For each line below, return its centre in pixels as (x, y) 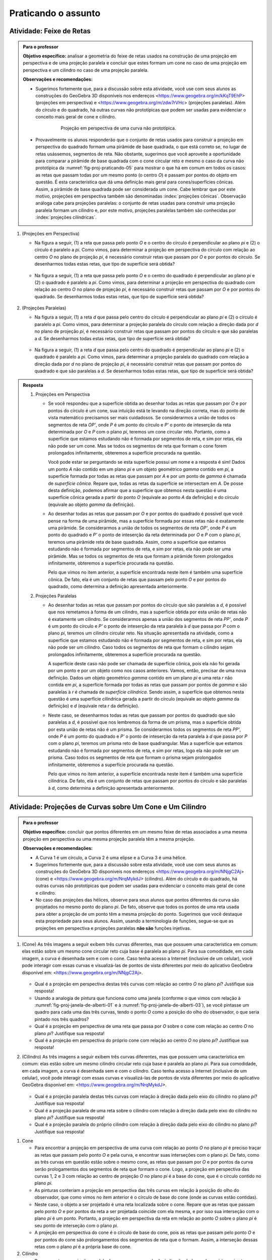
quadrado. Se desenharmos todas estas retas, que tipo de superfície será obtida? (119, 296)
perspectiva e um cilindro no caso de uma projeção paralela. (86, 70)
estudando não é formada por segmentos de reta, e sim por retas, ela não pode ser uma (140, 549)
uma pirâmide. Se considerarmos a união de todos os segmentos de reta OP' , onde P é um (142, 528)
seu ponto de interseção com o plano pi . (76, 1225)
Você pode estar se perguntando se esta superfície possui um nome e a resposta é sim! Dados (147, 462)
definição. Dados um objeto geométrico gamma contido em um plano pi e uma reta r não (140, 677)
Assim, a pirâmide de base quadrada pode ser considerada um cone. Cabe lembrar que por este (135, 189)
